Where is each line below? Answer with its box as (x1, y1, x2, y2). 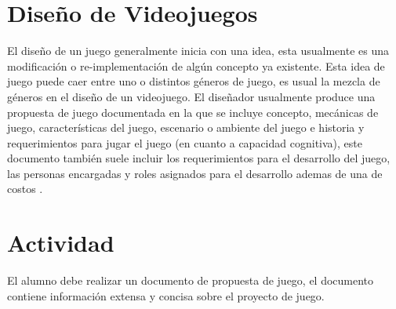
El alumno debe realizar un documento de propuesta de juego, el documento (7, 272, 374, 289)
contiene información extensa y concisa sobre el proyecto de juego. (7, 287, 325, 304)
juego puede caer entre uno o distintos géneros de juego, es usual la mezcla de (7, 73, 380, 89)
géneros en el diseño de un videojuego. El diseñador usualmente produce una (7, 88, 376, 104)
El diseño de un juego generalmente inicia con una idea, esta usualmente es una (7, 42, 390, 59)
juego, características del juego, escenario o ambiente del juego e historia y (7, 119, 365, 136)
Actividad (7, 227, 114, 259)
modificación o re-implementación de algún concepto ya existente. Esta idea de (7, 57, 385, 74)
